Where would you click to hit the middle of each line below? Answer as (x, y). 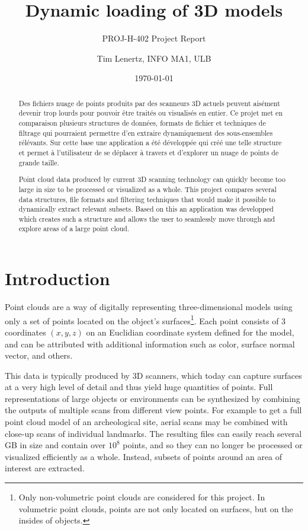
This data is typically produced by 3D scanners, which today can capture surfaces (153, 375)
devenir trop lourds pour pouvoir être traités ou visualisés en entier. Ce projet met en (151, 113)
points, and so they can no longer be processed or (213, 445)
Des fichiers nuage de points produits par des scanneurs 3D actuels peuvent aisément (149, 103)
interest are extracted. (45, 468)
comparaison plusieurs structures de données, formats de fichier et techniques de (142, 123)
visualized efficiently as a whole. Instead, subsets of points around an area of (144, 456)
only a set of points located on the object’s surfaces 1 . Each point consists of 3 (145, 320)
